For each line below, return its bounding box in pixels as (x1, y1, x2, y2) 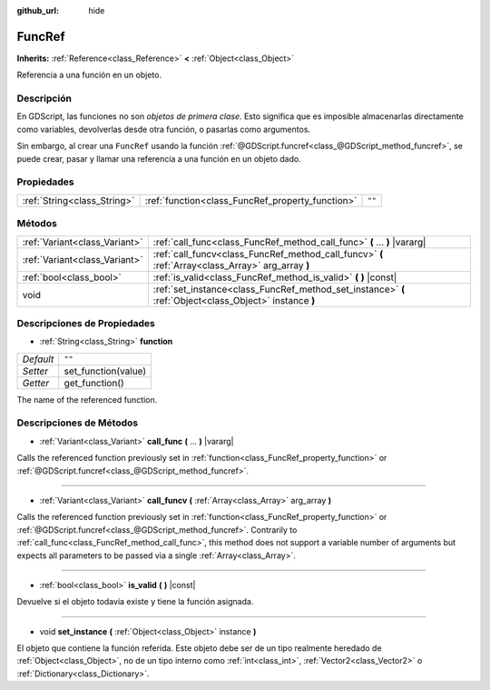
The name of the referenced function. (16, 394, 158, 405)
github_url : (16, 5, 59, 15)
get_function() (64, 376, 124, 389)
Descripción (16, 92, 73, 105)
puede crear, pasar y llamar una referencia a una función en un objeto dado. (16, 153, 301, 164)
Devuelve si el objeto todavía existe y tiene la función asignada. (16, 596, 254, 607)
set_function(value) (64, 365, 147, 377)
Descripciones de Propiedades (16, 316, 156, 329)
